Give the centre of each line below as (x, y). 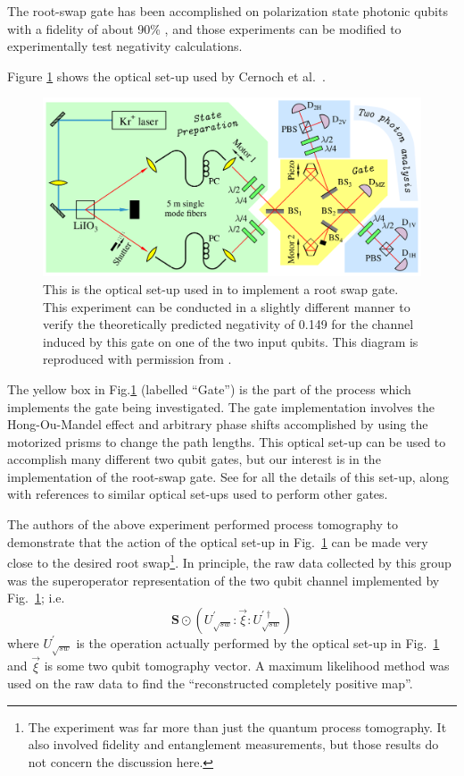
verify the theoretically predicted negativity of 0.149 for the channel (228, 324)
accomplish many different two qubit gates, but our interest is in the (194, 459)
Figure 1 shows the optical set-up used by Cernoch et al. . (166, 76)
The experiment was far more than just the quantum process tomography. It (237, 726)
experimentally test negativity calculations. (125, 46)
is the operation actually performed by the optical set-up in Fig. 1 (258, 642)
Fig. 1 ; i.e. (36, 598)
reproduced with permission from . (137, 359)
